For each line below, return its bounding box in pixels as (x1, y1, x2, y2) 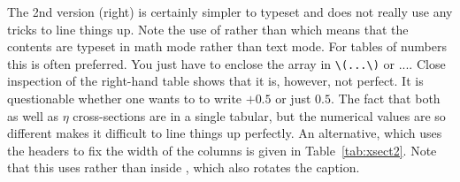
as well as (7, 106, 59, 125)
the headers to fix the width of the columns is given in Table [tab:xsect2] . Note (7, 140, 437, 159)
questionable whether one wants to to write (7, 89, 242, 108)
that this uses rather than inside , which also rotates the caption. (7, 158, 360, 177)
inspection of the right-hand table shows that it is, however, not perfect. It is (7, 72, 424, 90)
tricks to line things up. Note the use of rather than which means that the (7, 19, 409, 38)
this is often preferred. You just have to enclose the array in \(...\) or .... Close (7, 54, 446, 72)
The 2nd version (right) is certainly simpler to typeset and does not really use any (7, 3, 453, 20)
